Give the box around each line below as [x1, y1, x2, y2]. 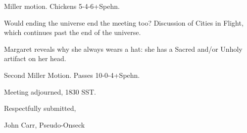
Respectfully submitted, [4, 103, 76, 113]
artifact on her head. [4, 53, 66, 64]
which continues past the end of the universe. [4, 27, 141, 37]
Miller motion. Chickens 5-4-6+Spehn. [4, 1, 120, 11]
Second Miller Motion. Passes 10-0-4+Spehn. [4, 69, 140, 80]
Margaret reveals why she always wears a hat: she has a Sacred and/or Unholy [4, 43, 243, 54]
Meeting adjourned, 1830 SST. [4, 86, 96, 97]
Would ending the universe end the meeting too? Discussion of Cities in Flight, [4, 17, 244, 28]
